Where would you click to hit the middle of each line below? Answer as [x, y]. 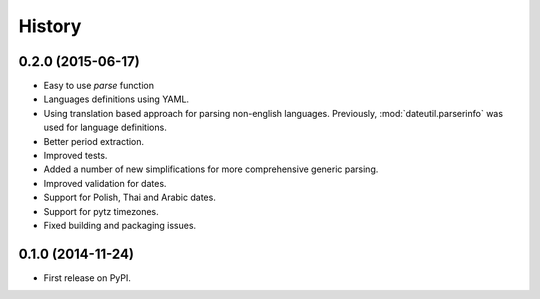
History [50, 26]
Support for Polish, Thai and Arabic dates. [130, 197]
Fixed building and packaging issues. [120, 225]
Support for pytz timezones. [101, 211]
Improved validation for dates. [105, 183]
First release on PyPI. [87, 277]
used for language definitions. [105, 127]
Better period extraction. [94, 141]
